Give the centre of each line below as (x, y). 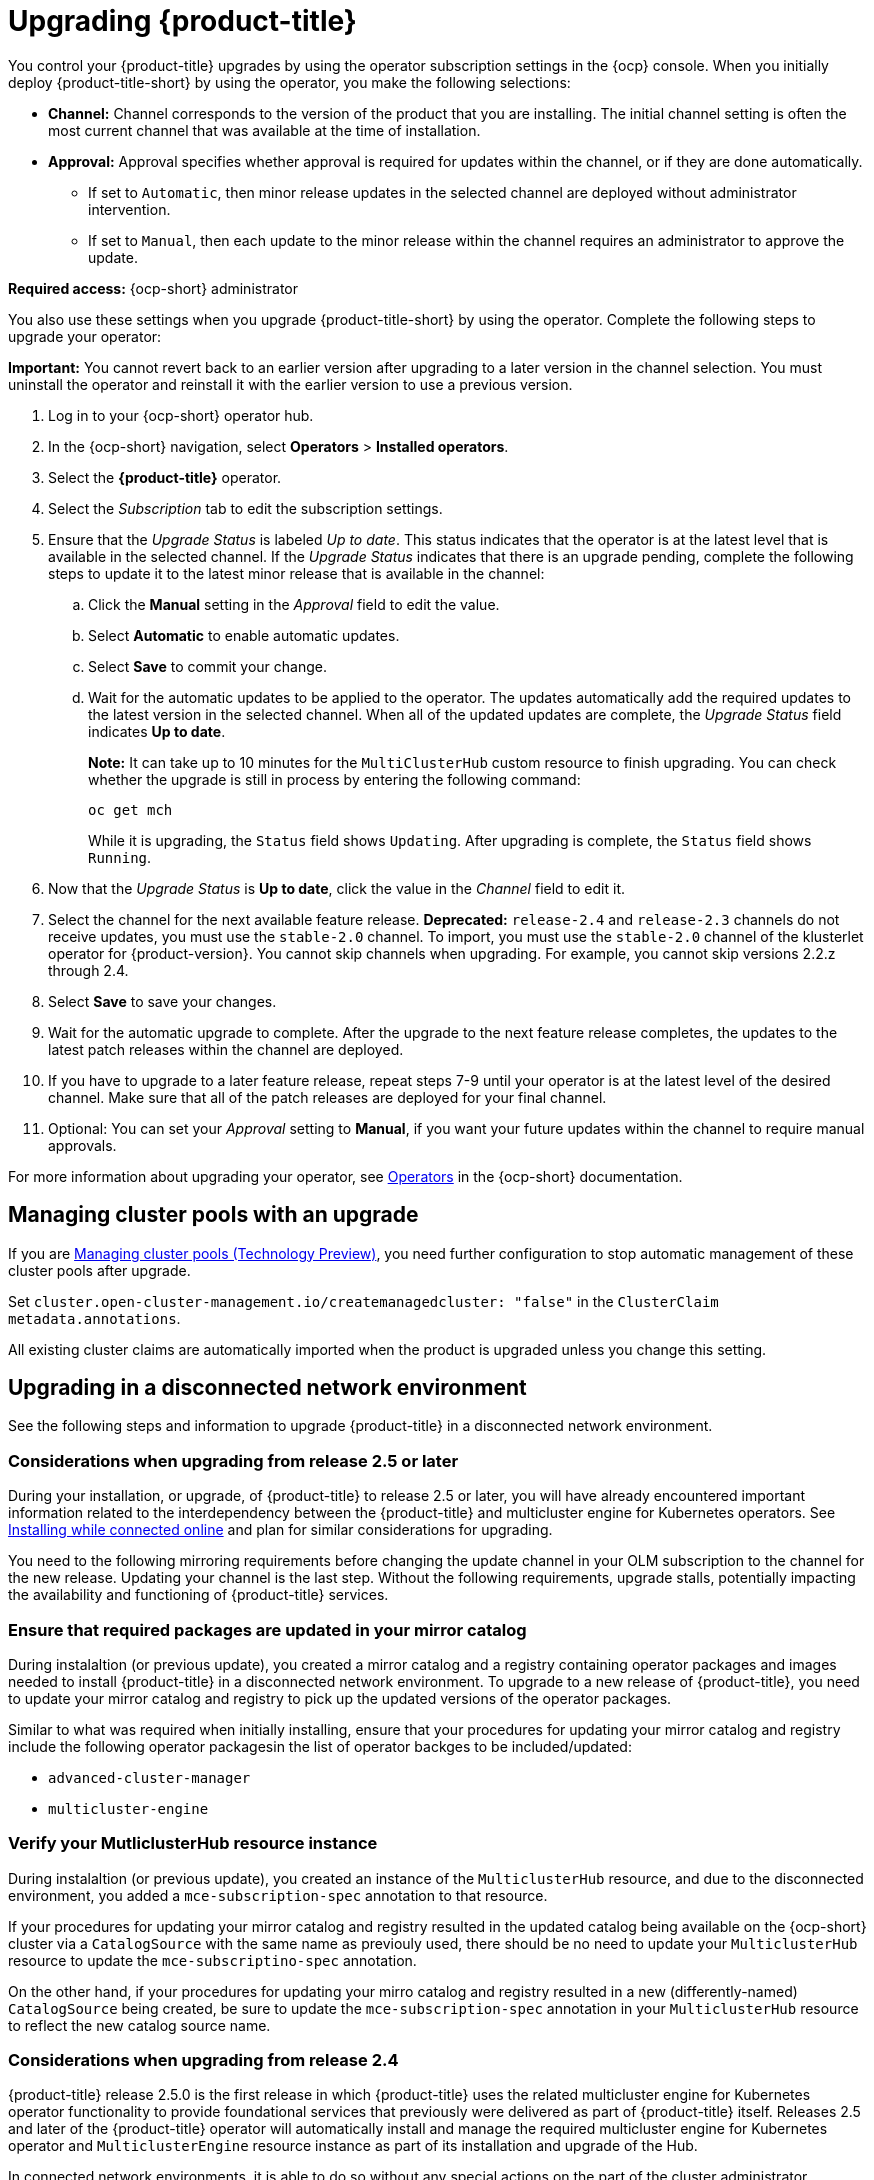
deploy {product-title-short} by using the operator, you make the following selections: (289, 82)
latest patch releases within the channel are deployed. (226, 1049)
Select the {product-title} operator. (165, 477)
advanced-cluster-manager (149, 1777)
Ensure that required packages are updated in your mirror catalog (267, 1629)
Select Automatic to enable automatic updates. (244, 635)
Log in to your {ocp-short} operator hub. (181, 415)
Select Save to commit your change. (207, 666)
